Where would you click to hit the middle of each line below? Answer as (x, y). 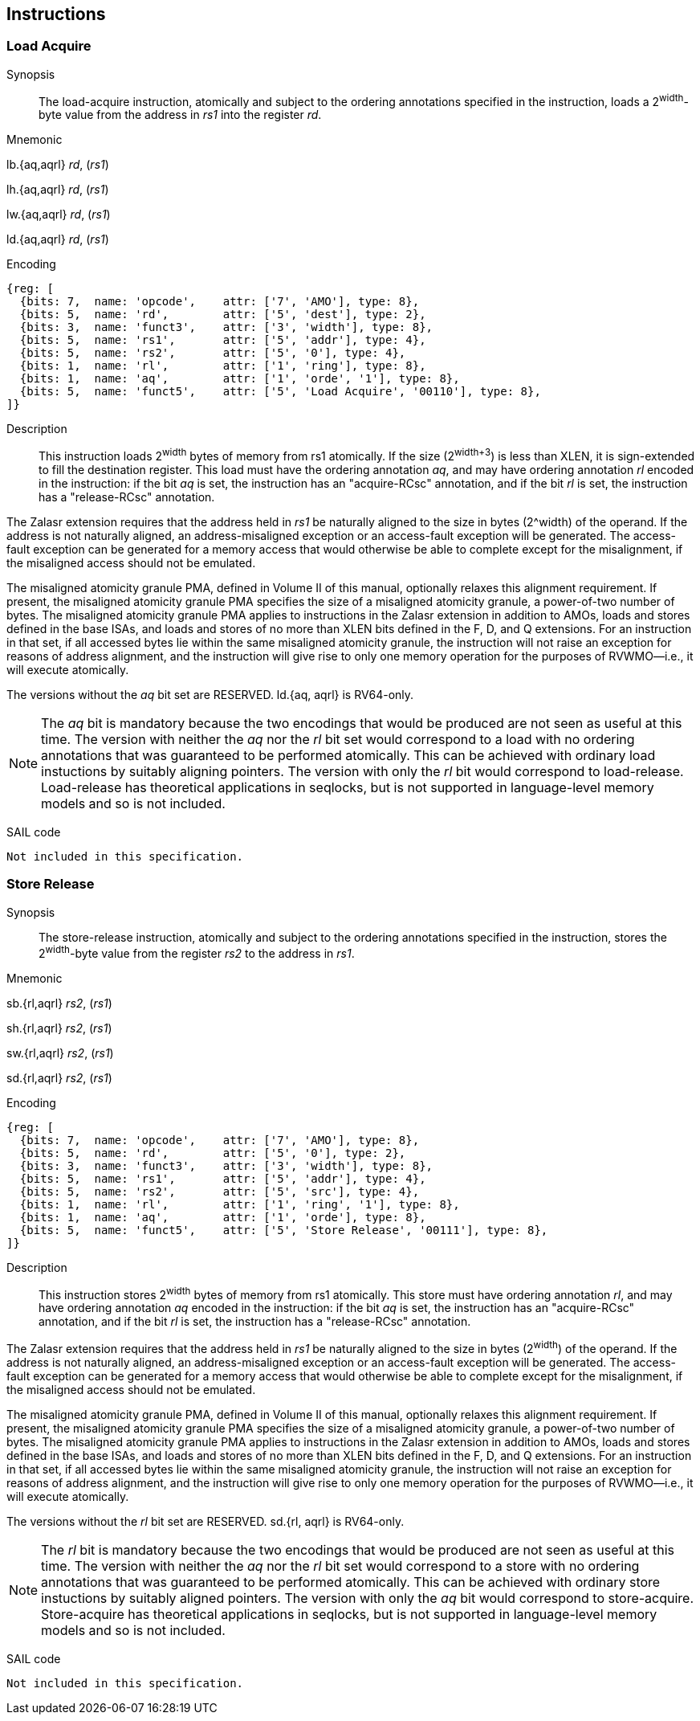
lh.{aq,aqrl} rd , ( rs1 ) (58, 190)
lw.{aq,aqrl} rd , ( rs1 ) (59, 215)
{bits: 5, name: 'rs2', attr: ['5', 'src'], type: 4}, (220, 1191)
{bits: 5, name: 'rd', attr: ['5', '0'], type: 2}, (213, 1153)
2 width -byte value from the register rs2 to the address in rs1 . (197, 952)
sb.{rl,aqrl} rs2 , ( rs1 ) (59, 1003)
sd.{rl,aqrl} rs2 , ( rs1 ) (59, 1077)
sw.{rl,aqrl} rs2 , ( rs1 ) (60, 1053)
